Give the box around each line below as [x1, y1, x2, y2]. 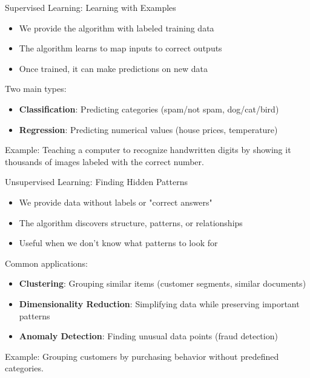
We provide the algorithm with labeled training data [19, 21, 214, 34]
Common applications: [5, 256, 88, 269]
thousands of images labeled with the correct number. [5, 155, 204, 168]
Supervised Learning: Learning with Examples [5, 1, 176, 13]
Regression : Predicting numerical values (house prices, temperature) [19, 123, 278, 135]
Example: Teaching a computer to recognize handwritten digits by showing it [5, 143, 291, 156]
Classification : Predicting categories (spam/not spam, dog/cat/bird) [19, 102, 279, 115]
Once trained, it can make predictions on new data [19, 62, 208, 74]
